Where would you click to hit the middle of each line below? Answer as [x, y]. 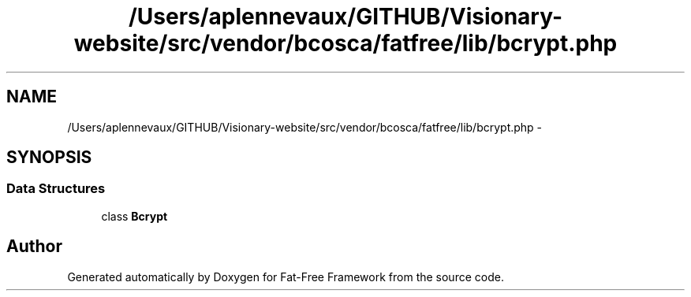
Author [34, 247]
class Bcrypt [134, 216]
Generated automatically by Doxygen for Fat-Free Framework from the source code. [286, 277]
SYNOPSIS [49, 158]
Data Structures [56, 189]
